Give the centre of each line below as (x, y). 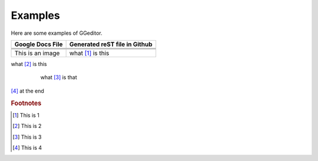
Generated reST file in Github (111, 44)
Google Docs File (39, 44)
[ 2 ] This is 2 (27, 126)
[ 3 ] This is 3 (27, 137)
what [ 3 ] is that (59, 77)
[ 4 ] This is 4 (27, 147)
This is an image (37, 53)
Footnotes (26, 103)
